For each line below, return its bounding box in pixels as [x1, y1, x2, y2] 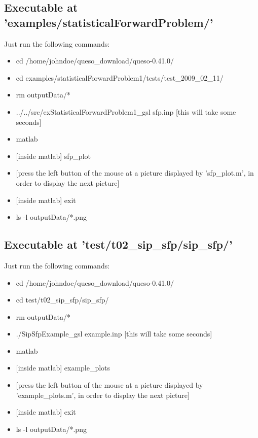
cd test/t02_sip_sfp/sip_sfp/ [16, 294, 109, 305]
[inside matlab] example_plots [16, 362, 110, 373]
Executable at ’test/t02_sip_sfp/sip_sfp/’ [4, 237, 233, 252]
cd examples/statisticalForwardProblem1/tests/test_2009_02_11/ [16, 72, 224, 83]
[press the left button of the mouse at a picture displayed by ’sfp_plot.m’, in [16, 167, 254, 178]
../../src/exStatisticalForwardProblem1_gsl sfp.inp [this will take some [16, 106, 236, 117]
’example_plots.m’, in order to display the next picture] [16, 389, 190, 400]
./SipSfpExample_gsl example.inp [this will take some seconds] [16, 328, 212, 339]
